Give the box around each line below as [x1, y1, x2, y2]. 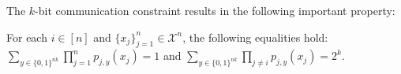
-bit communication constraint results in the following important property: [35, 2, 395, 18]
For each [6, 28, 47, 45]
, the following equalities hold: [182, 28, 328, 45]
